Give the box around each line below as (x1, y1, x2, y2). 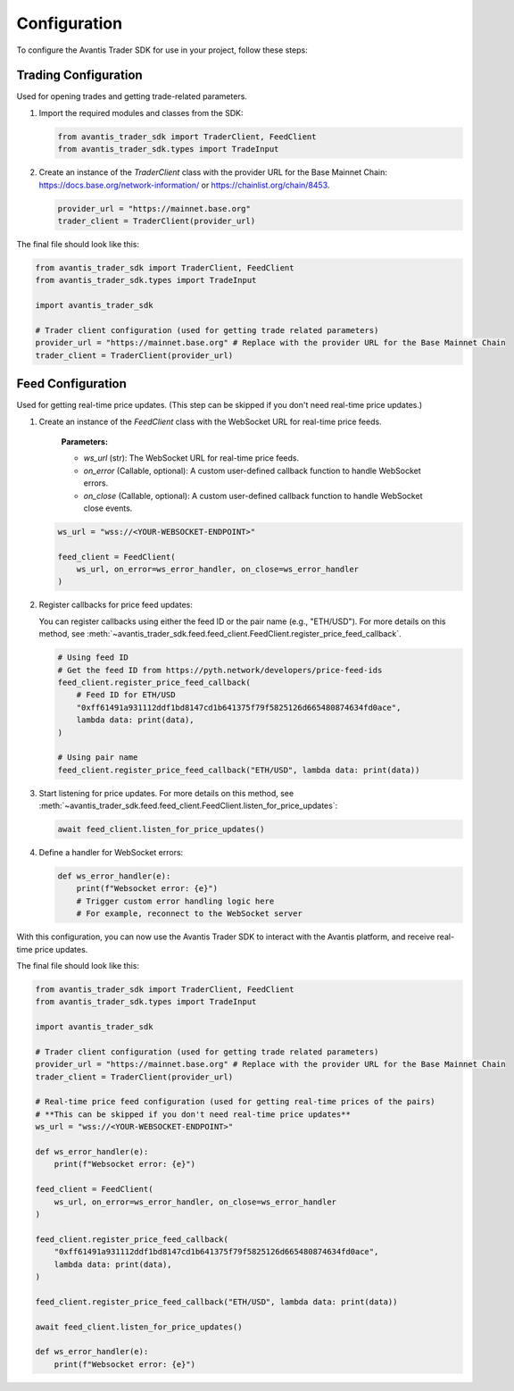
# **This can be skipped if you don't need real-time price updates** (35, 1109, 352, 1120)
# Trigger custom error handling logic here (76, 895, 275, 906)
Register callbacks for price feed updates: (38, 599, 194, 611)
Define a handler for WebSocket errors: (38, 847, 184, 858)
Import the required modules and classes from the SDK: (38, 107, 244, 118)
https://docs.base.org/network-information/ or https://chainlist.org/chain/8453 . (38, 179, 330, 190)
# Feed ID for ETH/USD (76, 690, 176, 700)
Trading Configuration (16, 68, 143, 83)
